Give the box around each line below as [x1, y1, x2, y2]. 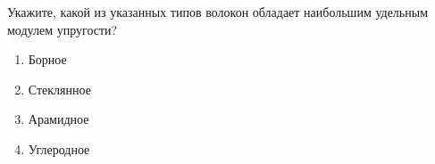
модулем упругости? [7, 20, 118, 38]
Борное [28, 50, 67, 69]
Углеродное [28, 139, 90, 158]
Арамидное [28, 110, 89, 128]
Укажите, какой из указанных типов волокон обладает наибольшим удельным [7, 3, 428, 20]
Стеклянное [28, 79, 91, 98]
